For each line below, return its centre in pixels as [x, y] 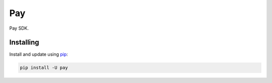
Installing [24, 43]
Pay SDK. [19, 28]
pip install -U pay [44, 68]
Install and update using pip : [39, 54]
